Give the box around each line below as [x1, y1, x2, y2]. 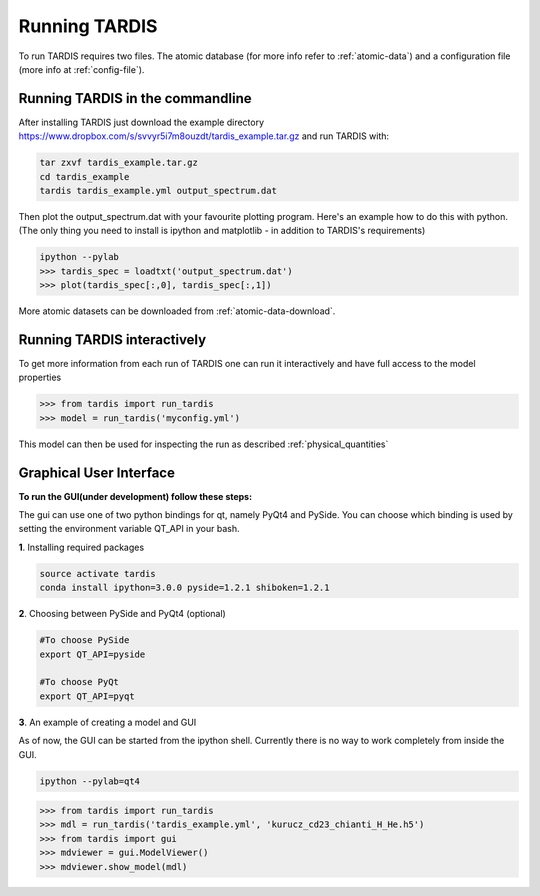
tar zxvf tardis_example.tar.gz [39, 157, 199, 169]
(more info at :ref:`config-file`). [18, 63, 145, 75]
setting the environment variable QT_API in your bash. [18, 523, 240, 535]
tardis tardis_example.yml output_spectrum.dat [39, 185, 277, 196]
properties [18, 371, 62, 384]
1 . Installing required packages [18, 541, 145, 553]
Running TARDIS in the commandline [18, 90, 252, 107]
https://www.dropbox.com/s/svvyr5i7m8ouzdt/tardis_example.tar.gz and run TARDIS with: [18, 130, 390, 142]
